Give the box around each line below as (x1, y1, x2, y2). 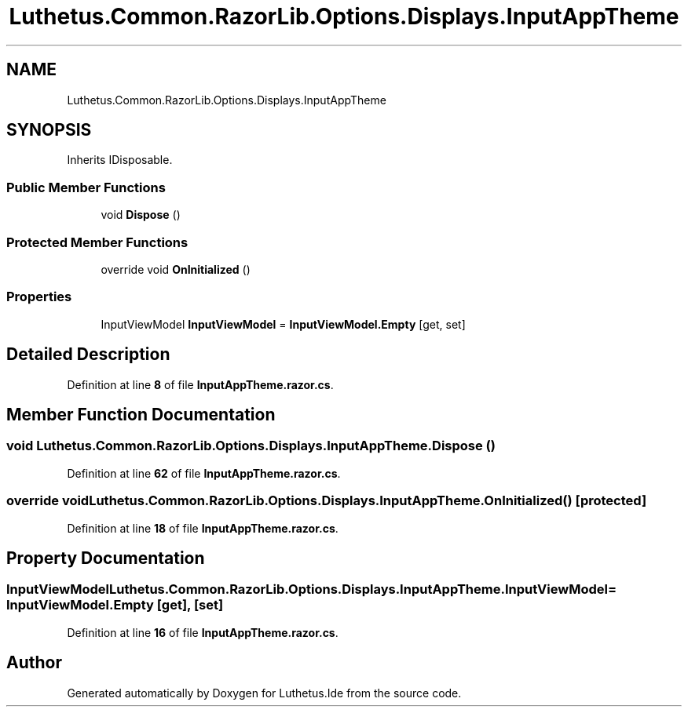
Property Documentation (6, 547, 205, 568)
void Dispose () (101, 208, 181, 222)
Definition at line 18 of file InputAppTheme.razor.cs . (67, 521, 339, 535)
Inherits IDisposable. (67, 153, 173, 167)
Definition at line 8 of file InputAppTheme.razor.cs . (67, 377, 334, 391)
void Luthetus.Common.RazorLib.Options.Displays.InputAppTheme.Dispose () (6, 438, 496, 454)
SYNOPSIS (6, 120, 92, 140)
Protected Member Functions (6, 234, 188, 250)
